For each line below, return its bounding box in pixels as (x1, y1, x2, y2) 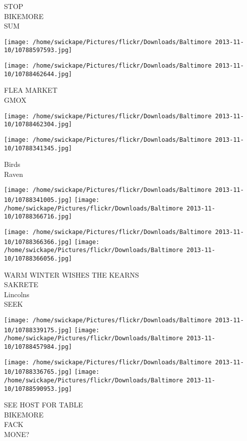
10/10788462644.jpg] (4, 70, 72, 78)
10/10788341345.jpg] (4, 144, 72, 152)
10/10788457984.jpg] (4, 343, 72, 350)
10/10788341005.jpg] (4, 196, 72, 204)
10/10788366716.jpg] (4, 213, 72, 220)
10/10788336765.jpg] (4, 368, 72, 376)
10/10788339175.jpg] (4, 326, 72, 334)
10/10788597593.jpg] (4, 47, 72, 54)
